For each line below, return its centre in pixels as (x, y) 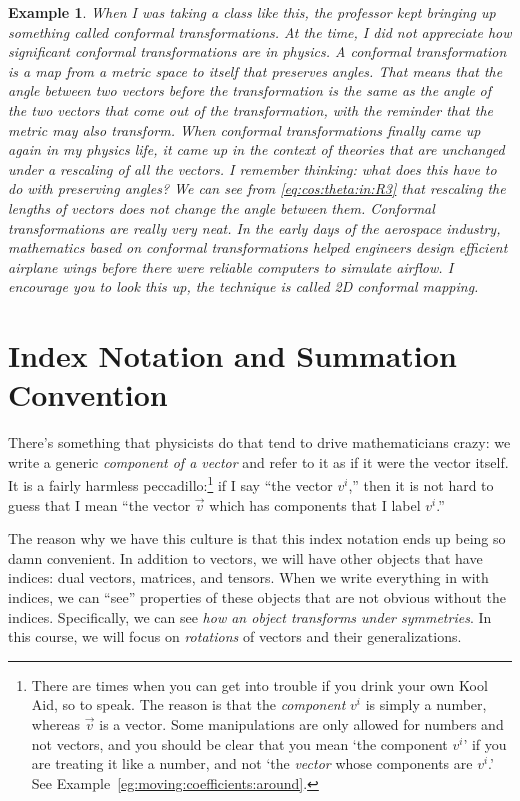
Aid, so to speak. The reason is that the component (188, 704)
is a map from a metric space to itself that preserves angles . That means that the (255, 70)
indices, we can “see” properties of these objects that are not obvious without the (257, 597)
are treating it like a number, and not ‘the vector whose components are (252, 763)
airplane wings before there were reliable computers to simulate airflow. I (231, 266)
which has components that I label (315, 504)
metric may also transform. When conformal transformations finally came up (244, 129)
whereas (56, 724)
